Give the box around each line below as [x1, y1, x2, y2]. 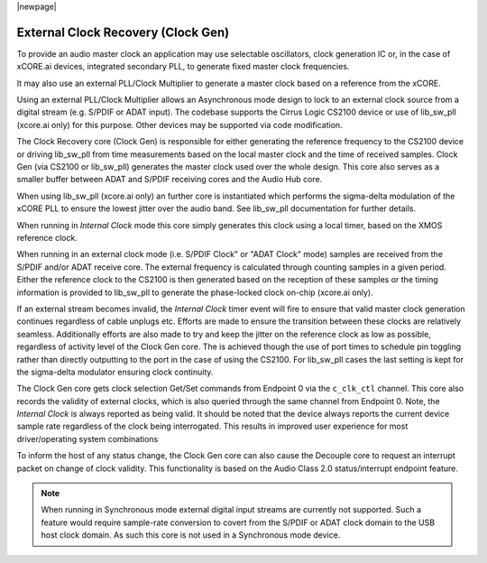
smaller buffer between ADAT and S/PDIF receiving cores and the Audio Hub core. [16, 174, 323, 185]
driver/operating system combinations [16, 433, 159, 444]
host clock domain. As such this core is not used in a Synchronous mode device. [41, 530, 341, 540]
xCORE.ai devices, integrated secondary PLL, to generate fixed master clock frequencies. [16, 61, 350, 72]
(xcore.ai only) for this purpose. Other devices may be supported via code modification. [16, 119, 343, 130]
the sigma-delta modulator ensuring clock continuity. [16, 366, 214, 377]
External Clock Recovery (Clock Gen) [16, 24, 230, 40]
